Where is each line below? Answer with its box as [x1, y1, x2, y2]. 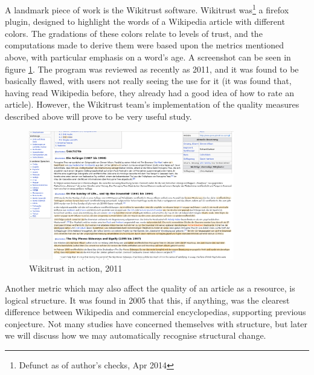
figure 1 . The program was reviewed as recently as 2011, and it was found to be [5, 62, 299, 75]
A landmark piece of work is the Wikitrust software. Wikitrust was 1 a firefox [5, 2, 289, 16]
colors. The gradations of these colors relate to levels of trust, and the [5, 27, 263, 39]
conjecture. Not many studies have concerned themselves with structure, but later [5, 317, 308, 330]
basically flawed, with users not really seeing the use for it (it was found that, [5, 74, 292, 87]
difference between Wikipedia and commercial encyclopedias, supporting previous [5, 305, 306, 318]
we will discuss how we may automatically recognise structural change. [5, 329, 266, 342]
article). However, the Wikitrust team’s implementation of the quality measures [5, 98, 300, 111]
